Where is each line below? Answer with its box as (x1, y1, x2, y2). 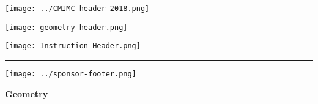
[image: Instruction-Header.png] (5, 42, 141, 51)
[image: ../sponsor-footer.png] (5, 69, 136, 78)
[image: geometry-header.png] (5, 23, 128, 32)
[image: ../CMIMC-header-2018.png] (5, 4, 150, 13)
